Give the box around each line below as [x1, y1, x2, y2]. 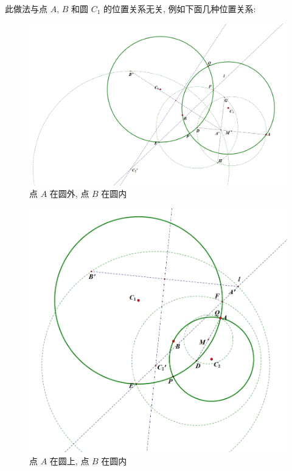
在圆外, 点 [49, 187, 89, 200]
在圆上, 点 [49, 454, 89, 467]
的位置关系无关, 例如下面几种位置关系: [103, 2, 256, 15]
